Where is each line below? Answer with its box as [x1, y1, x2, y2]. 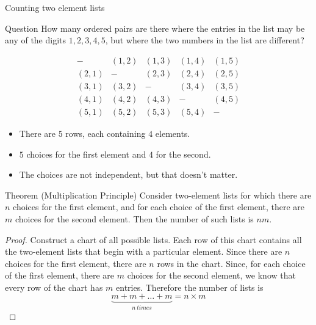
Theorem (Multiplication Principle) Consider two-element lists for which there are [5, 188, 312, 201]
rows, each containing [65, 126, 146, 139]
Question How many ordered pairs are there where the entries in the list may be [5, 21, 305, 34]
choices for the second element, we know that [127, 269, 296, 282]
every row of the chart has [5, 280, 103, 293]
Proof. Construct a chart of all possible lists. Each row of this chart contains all [5, 233, 302, 246]
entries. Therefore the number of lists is [116, 280, 264, 293]
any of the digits [5, 34, 66, 46]
